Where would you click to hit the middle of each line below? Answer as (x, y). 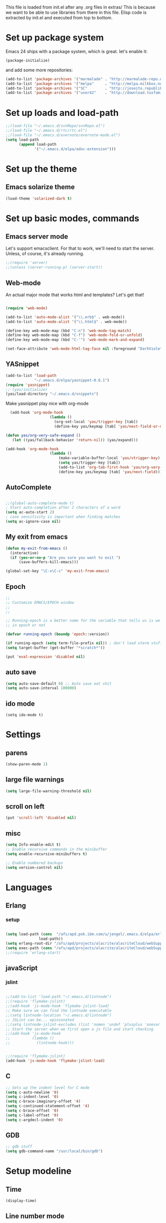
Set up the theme (41, 169)
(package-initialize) (28, 60)
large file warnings (35, 780)
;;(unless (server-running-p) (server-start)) (54, 267)
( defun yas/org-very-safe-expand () (43, 435)
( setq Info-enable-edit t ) (33, 845)
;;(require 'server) (27, 263)
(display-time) (21, 1201)
